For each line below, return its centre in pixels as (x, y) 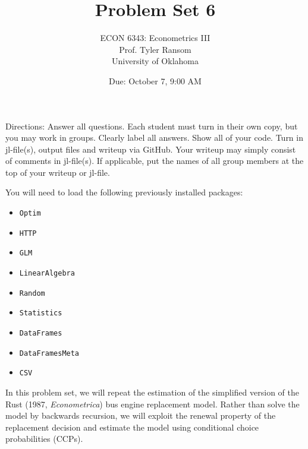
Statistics (41, 313)
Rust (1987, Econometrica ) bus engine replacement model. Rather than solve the (153, 404)
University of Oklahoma (155, 61)
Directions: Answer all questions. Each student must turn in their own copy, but (152, 126)
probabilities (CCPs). (44, 439)
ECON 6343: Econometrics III (155, 38)
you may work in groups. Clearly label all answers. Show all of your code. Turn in (154, 137)
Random (32, 293)
